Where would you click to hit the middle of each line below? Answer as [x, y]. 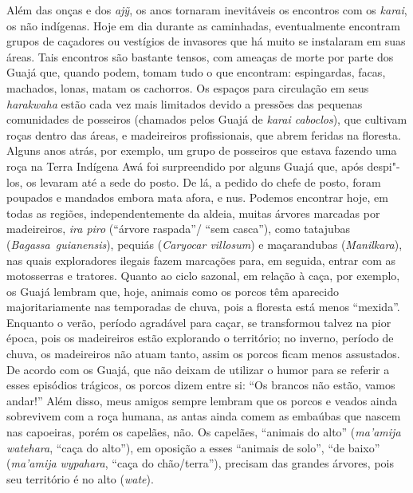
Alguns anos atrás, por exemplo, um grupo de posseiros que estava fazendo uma [202, 150]
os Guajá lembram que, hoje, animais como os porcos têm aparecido [173, 291]
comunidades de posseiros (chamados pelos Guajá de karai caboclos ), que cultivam [207, 119]
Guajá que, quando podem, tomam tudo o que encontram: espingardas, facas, [196, 72]
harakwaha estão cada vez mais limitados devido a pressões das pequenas [185, 103]
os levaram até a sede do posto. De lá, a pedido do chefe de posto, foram [203, 181]
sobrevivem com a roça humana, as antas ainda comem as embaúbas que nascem [204, 416]
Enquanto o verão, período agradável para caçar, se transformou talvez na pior [199, 322]
